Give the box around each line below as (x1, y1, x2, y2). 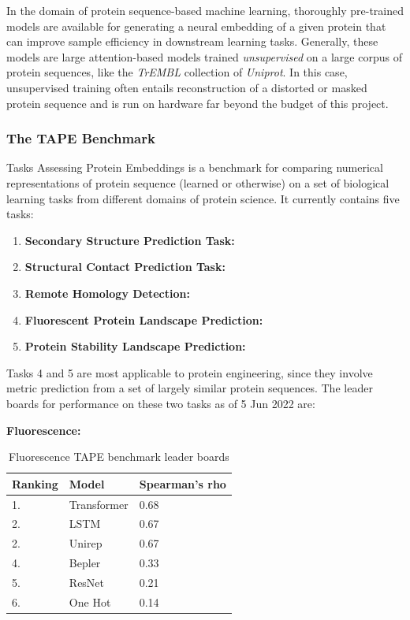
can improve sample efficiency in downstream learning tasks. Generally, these (6, 33, 378, 50)
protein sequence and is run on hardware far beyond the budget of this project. (6, 95, 389, 111)
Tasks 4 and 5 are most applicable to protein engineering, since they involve (6, 364, 373, 381)
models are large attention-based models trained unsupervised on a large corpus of (6, 48, 402, 65)
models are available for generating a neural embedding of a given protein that (6, 17, 386, 34)
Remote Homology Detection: (24, 284, 190, 301)
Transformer (69, 496, 129, 512)
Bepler (69, 555, 101, 571)
